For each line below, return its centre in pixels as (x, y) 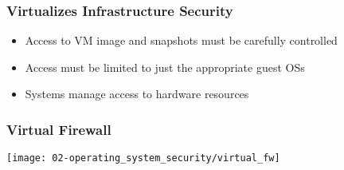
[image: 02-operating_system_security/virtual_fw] (143, 158)
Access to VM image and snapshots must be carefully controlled (181, 40)
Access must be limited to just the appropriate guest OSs (165, 67)
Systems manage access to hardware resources (137, 94)
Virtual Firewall (59, 129)
